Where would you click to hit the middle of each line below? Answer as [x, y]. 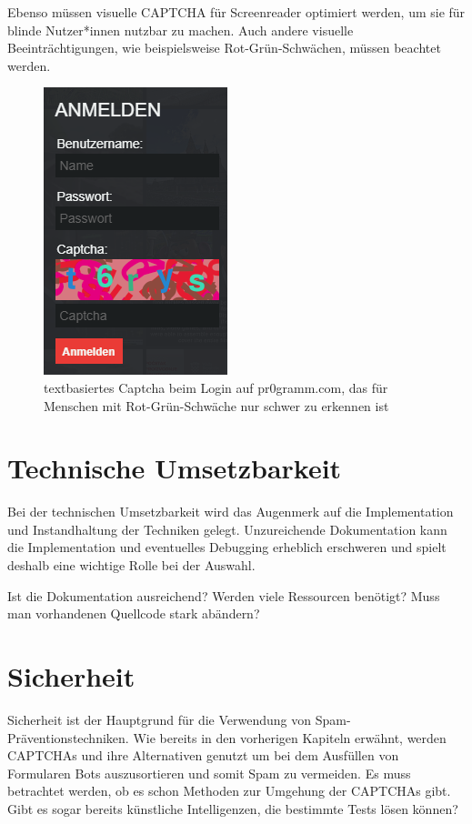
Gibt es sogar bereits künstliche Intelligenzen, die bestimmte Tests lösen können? [233, 808]
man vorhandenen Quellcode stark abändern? [134, 613]
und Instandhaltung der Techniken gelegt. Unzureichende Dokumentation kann [227, 529]
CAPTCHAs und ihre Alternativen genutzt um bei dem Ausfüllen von [203, 755]
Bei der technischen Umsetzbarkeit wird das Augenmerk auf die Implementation [231, 512]
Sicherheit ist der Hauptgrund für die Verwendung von [159, 719]
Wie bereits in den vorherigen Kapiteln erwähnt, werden [290, 737]
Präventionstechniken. [68, 737]
